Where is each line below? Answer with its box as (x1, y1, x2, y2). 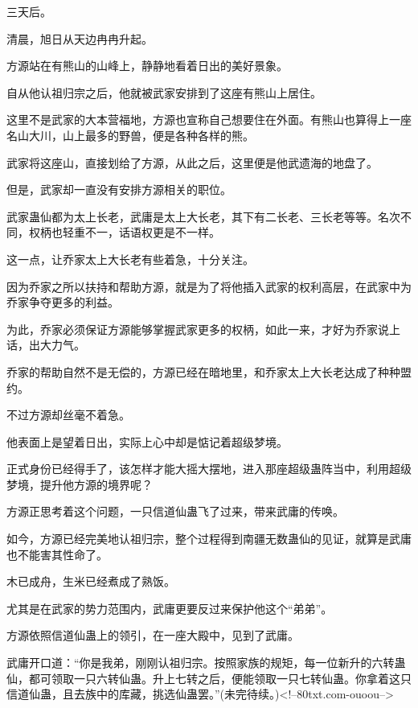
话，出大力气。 (6, 336, 85, 353)
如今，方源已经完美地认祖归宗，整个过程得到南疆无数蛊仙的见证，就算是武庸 (6, 530, 412, 547)
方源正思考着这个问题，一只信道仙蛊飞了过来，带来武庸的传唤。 (6, 503, 344, 520)
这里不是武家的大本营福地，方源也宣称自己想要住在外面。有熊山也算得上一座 (6, 111, 412, 128)
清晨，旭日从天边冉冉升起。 (6, 30, 153, 47)
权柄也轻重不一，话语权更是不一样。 (28, 224, 220, 241)
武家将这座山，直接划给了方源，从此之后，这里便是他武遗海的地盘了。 (6, 154, 378, 171)
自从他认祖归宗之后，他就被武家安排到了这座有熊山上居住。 (6, 84, 322, 101)
